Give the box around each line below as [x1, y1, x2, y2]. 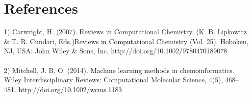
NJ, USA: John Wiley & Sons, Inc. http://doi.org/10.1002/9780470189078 [4, 46, 227, 56]
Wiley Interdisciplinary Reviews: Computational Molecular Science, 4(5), [4, 74, 223, 85]
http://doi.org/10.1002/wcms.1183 [18, 84, 122, 94]
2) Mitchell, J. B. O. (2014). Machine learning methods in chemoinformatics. [4, 65, 234, 75]
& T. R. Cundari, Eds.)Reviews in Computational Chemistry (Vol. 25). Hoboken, [4, 36, 249, 46]
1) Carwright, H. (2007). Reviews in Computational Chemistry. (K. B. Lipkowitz [4, 26, 247, 37]
